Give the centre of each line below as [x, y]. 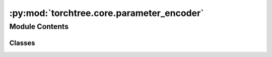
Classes [22, 43]
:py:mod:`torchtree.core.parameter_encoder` [107, 13]
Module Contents [39, 26]
